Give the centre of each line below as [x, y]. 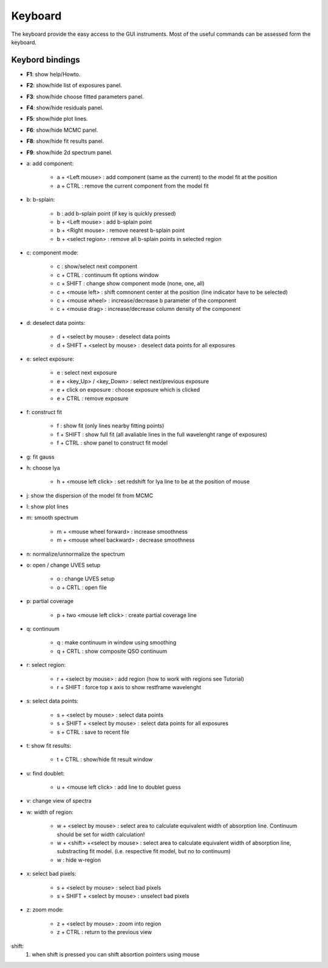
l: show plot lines [48, 506]
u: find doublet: [46, 773]
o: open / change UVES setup [63, 565]
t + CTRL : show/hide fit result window [105, 760]
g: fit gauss [40, 457]
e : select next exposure [87, 373]
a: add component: [50, 163]
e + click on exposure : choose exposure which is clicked [128, 390]
